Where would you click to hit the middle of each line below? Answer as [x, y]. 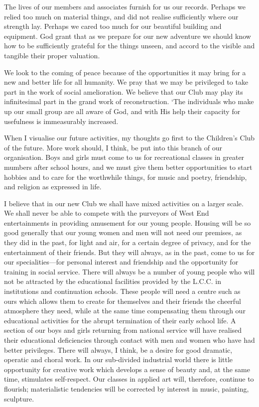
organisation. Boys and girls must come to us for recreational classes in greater [124, 157]
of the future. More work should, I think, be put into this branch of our [113, 147]
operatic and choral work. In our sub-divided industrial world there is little [119, 359]
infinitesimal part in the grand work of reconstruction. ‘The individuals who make [129, 101]
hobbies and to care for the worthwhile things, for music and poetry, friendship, [126, 177]
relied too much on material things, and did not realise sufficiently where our [121, 16]
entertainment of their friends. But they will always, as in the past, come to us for [129, 252]
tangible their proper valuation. [52, 55]
